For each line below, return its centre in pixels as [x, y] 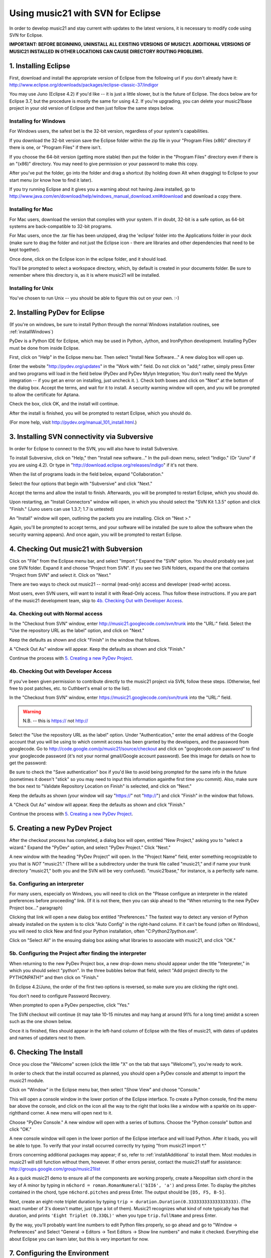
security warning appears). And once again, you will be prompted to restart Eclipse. [96, 534]
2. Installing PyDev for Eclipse [57, 313]
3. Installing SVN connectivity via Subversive [81, 437]
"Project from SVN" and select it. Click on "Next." [60, 575]
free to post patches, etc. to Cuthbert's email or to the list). [70, 688]
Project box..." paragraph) [36, 908]
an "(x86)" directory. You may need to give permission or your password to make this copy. [104, 164]
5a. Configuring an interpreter [47, 884]
